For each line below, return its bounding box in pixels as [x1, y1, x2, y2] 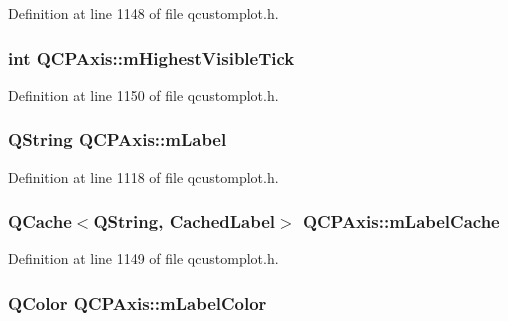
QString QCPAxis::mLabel [8, 127, 227, 152]
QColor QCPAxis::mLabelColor [8, 290, 267, 315]
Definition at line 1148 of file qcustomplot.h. [8, 3, 279, 23]
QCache [8, 209, 72, 234]
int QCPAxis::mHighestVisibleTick [8, 45, 295, 70]
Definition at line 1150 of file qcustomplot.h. [8, 84, 279, 105]
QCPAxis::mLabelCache [302, 209, 500, 234]
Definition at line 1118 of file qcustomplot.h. [8, 166, 279, 187]
